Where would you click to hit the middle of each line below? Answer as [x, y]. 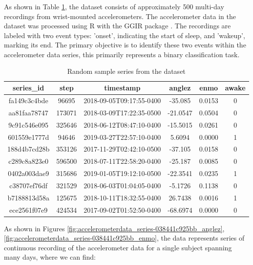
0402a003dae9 [29, 173]
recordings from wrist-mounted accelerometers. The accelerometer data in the [120, 16]
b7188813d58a [28, 197]
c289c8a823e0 [28, 161]
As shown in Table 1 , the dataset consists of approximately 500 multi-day [114, 6]
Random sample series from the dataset [126, 71]
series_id [29, 88]
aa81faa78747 [28, 112]
